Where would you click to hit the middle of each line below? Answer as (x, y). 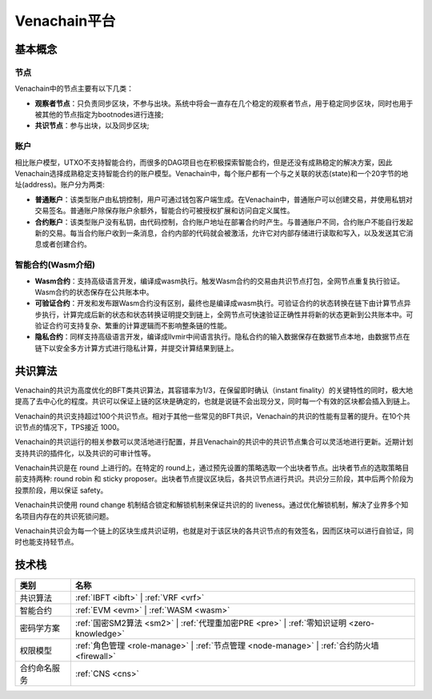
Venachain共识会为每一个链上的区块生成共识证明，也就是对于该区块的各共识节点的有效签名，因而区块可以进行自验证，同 (214, 531)
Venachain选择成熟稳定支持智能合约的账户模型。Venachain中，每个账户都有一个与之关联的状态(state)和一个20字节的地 (212, 174)
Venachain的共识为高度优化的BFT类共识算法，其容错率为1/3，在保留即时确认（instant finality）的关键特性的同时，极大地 (214, 390)
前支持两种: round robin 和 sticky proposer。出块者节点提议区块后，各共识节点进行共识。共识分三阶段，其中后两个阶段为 (214, 479)
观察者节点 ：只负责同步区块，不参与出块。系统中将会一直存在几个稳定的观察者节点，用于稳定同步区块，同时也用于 (224, 103)
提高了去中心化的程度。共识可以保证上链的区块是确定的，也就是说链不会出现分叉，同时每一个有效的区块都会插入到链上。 (214, 401)
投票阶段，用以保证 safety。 (61, 490)
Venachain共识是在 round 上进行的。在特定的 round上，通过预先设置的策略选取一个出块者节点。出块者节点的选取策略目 (212, 468)
